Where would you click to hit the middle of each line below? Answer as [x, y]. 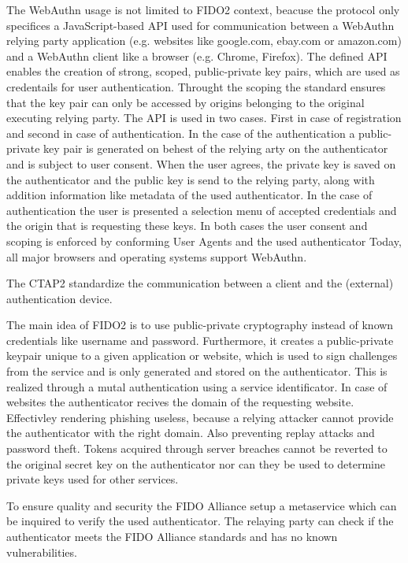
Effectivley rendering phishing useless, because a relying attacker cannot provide [200, 417]
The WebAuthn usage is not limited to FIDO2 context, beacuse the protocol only [203, 9]
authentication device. [59, 298]
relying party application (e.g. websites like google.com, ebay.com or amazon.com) [204, 41]
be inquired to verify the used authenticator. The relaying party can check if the [200, 521]
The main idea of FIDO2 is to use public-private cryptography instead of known [200, 325]
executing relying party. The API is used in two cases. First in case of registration [204, 118]
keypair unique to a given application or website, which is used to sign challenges [202, 356]
